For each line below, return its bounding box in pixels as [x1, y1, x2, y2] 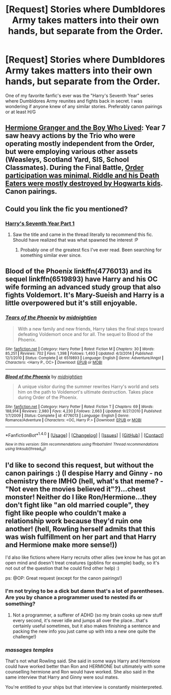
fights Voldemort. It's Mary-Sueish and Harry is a [5, 291, 164, 299]
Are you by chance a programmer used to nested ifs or [5, 594, 142, 601]
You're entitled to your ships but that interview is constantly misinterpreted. [5, 684, 163, 690]
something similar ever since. [20, 252, 82, 259]
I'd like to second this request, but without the [5, 461, 154, 470]
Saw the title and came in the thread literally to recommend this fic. [12, 231, 154, 238]
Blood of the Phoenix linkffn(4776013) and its [5, 267, 152, 276]
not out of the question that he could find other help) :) [5, 565, 120, 571]
